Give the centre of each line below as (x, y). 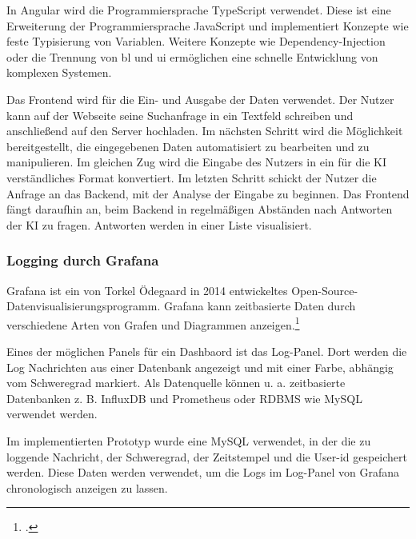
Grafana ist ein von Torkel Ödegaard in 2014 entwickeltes (147, 290)
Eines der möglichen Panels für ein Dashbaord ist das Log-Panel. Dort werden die (207, 351)
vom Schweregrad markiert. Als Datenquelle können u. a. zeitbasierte (176, 383)
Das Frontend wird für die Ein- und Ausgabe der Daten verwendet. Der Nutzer (200, 99)
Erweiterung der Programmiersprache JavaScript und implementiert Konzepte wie (208, 25)
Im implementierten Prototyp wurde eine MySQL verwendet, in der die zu (189, 440)
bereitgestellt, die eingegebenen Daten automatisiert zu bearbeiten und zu (188, 146)
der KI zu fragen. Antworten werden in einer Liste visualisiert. (159, 224)
